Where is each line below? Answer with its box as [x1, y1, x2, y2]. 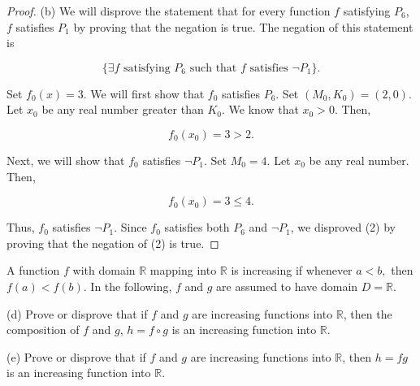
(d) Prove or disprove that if [6, 305, 148, 322]
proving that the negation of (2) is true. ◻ [6, 234, 219, 251]
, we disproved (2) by [290, 219, 396, 236]
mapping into [149, 262, 217, 279]
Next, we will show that [6, 151, 125, 168]
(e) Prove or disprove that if [6, 348, 146, 365]
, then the [343, 305, 392, 322]
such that [189, 62, 237, 74]
